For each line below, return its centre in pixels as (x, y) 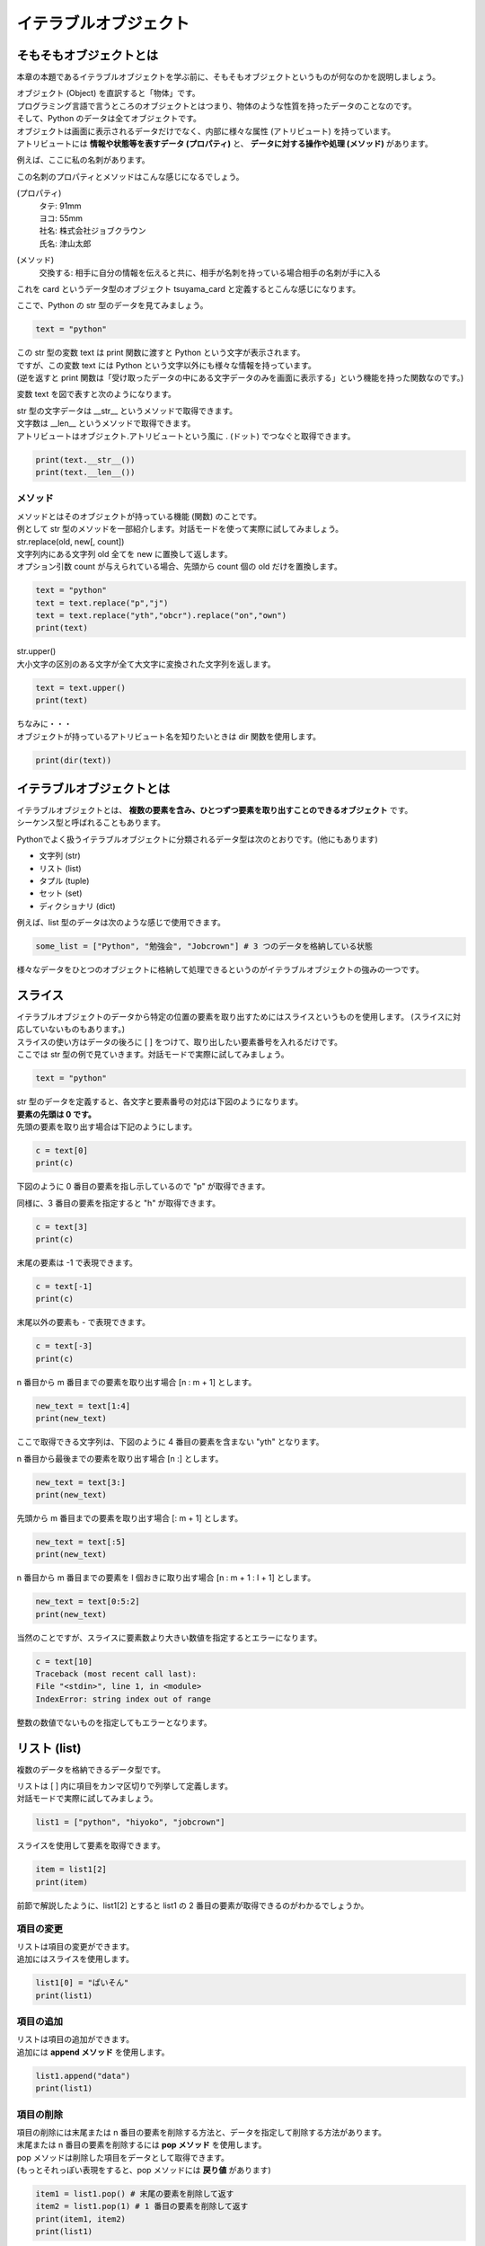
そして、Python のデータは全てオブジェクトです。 (109, 119)
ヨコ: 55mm (61, 218)
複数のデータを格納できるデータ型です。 (91, 1769)
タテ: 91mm (60, 206)
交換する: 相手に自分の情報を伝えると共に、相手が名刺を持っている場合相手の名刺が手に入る (210, 272)
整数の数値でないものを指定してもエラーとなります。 (115, 1722)
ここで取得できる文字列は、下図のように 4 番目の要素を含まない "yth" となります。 (170, 1442)
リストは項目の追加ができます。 (75, 2039)
